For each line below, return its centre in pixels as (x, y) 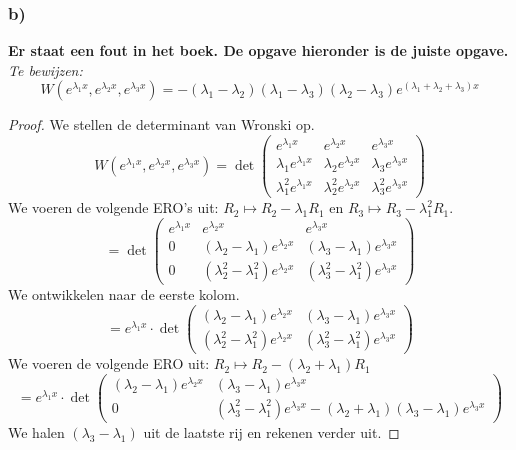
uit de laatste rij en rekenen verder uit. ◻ (271, 431)
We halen (36, 431)
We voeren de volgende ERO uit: (109, 363)
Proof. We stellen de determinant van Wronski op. (161, 124)
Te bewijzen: (45, 69)
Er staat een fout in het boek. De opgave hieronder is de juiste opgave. (258, 50)
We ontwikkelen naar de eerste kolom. (124, 294)
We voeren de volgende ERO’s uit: (113, 207)
